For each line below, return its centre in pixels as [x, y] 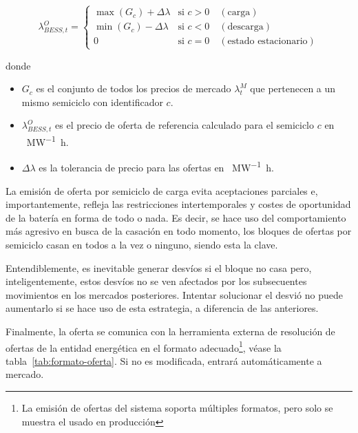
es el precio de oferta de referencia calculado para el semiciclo [185, 125]
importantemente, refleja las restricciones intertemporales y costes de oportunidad [178, 204]
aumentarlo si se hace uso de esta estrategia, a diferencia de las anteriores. [162, 308]
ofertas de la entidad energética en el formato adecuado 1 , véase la [144, 346]
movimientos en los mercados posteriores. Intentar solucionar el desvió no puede [174, 294]
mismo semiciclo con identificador [92, 102]
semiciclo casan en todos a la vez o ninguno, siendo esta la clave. [142, 245]
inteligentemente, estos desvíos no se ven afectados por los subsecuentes [156, 281]
